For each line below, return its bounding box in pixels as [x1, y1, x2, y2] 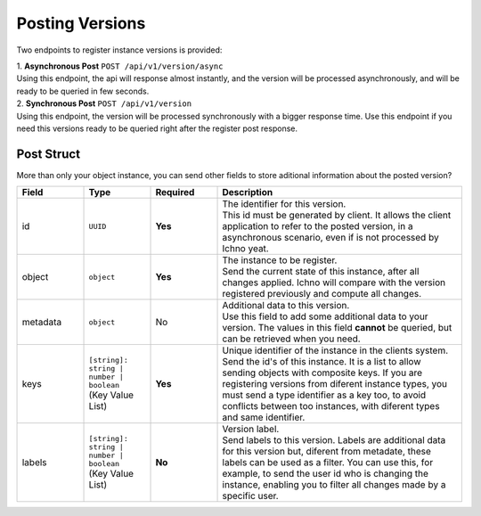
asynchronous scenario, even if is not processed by [222, 232, 440, 244]
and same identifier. [222, 411, 306, 423]
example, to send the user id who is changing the [222, 468, 429, 480]
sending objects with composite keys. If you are [222, 366, 423, 379]
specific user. [222, 490, 280, 503]
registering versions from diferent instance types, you [222, 378, 448, 390]
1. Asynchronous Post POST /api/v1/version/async [16, 61, 224, 71]
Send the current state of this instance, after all [222, 266, 420, 278]
